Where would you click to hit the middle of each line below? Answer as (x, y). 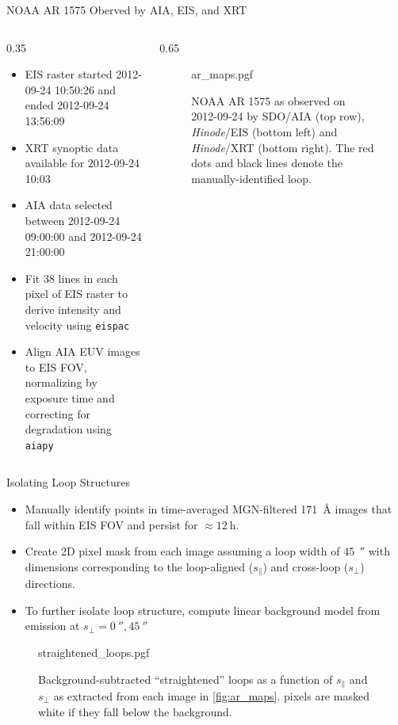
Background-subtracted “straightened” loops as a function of (186, 679)
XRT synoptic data (72, 147)
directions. (50, 584)
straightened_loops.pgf (94, 652)
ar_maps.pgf (222, 74)
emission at (52, 626)
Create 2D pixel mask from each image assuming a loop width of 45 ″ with (207, 551)
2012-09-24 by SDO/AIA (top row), (278, 116)
